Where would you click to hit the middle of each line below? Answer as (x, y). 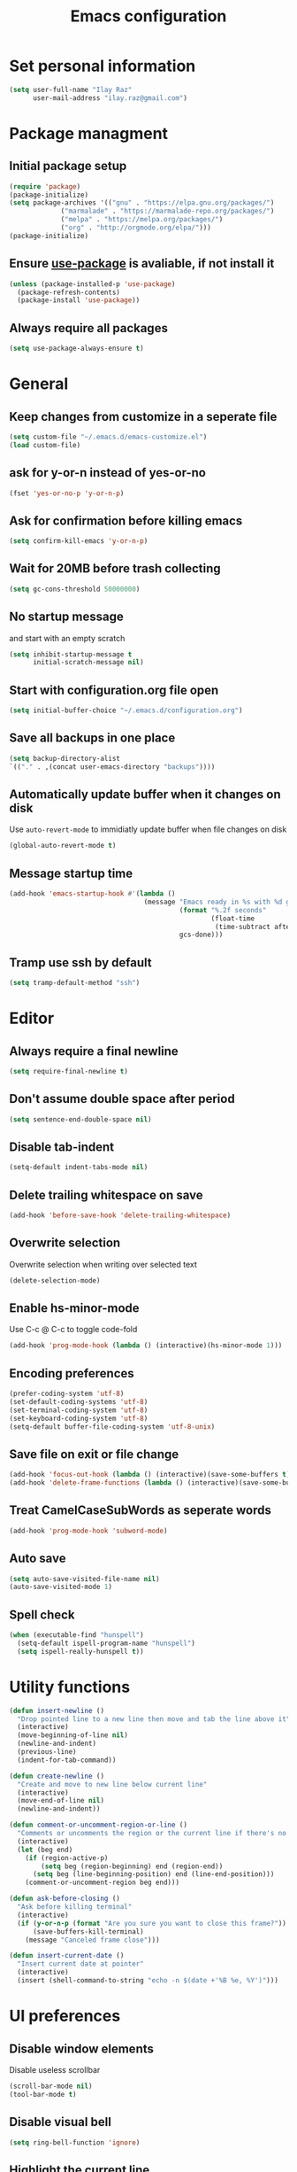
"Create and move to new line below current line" (112, 1784)
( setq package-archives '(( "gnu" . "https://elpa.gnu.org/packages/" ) (142, 203)
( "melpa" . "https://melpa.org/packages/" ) (142, 220)
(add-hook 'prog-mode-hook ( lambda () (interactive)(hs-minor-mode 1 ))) (146, 1346)
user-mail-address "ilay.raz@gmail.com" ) (110, 98)
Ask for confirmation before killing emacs (126, 520)
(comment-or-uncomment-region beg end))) (102, 1883)
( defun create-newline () (57, 1776)
